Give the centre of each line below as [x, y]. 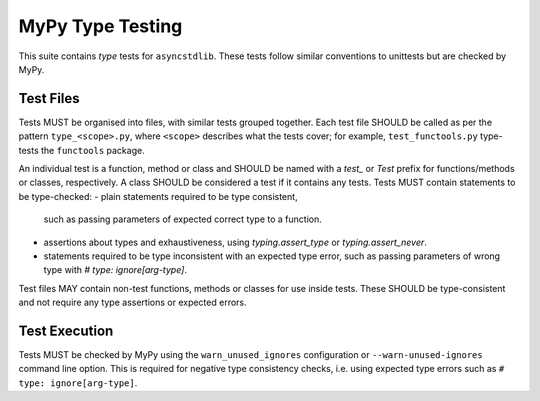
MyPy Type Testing [100, 26]
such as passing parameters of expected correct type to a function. [182, 219]
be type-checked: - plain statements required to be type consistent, [158, 196]
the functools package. [92, 150]
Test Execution [66, 330]
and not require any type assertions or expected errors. [132, 302]
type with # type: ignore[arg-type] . [115, 270]
